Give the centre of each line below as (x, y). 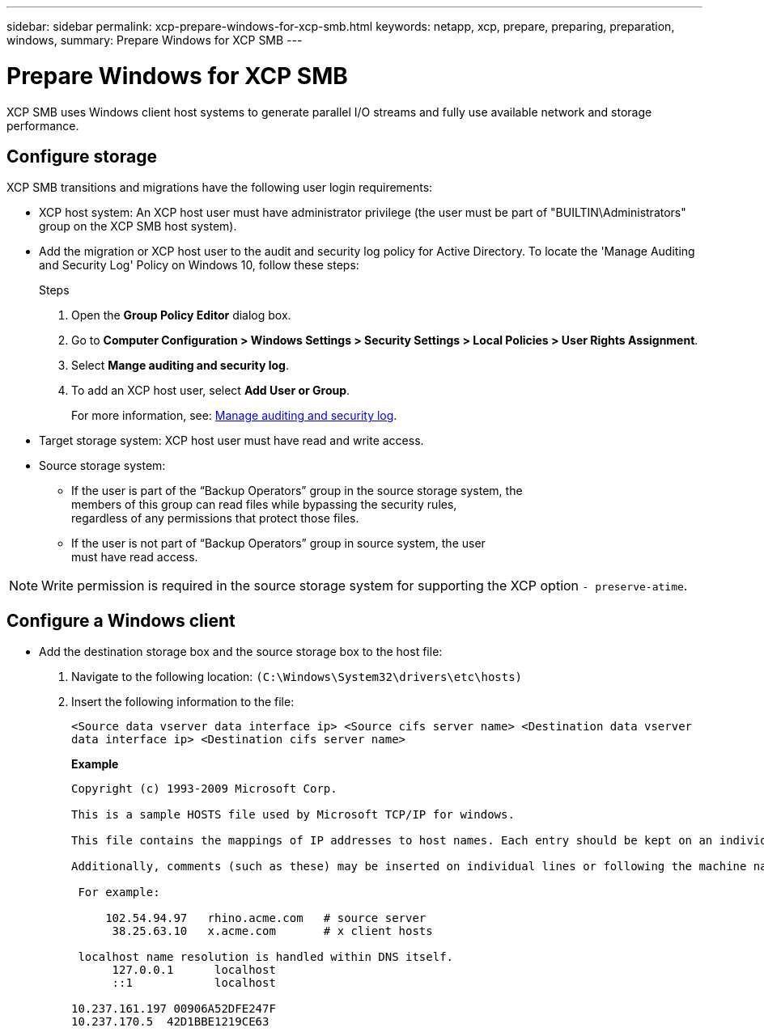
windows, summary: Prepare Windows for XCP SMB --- (155, 40)
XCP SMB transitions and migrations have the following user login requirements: (220, 188)
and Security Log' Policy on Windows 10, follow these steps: (199, 265)
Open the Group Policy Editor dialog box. (181, 315)
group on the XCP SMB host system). (138, 226)
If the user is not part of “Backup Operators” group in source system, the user (278, 543)
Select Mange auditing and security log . (180, 366)
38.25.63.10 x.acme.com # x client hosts (272, 931)
